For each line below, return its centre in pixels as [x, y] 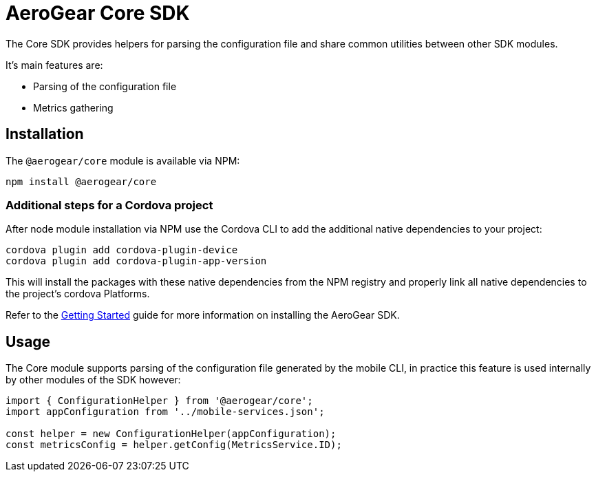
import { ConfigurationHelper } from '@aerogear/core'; [159, 401]
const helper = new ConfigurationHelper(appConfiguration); [171, 434]
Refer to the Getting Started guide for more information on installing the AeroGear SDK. [203, 315]
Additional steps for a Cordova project [109, 205]
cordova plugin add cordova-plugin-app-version [136, 261]
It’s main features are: [54, 65]
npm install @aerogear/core [81, 181]
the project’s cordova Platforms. [78, 294]
